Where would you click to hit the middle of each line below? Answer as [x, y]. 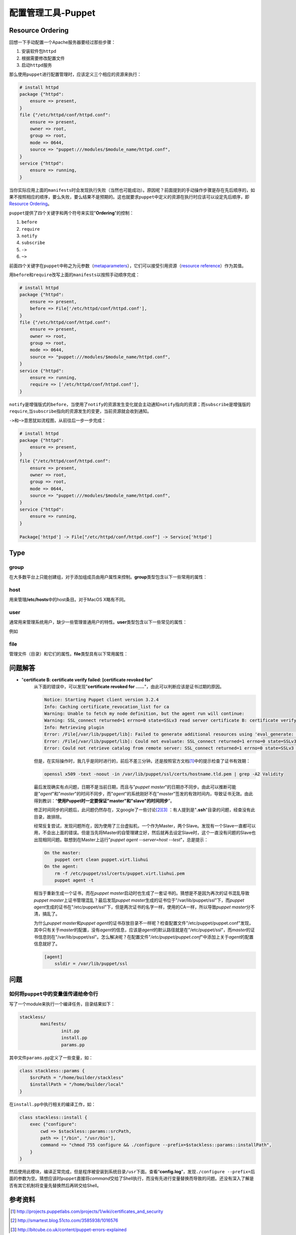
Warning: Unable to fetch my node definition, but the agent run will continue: [144, 714]
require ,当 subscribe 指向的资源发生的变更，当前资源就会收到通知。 [80, 411]
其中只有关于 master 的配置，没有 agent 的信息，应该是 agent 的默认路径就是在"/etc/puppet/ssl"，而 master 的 [142, 930]
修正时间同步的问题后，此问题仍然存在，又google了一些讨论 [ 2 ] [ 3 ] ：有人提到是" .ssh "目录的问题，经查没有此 [145, 810]
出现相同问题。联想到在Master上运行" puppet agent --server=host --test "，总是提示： [121, 839]
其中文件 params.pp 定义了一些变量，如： [51, 1058]
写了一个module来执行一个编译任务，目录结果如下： [62, 1004]
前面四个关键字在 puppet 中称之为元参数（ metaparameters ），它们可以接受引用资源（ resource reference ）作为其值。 [128, 266]
